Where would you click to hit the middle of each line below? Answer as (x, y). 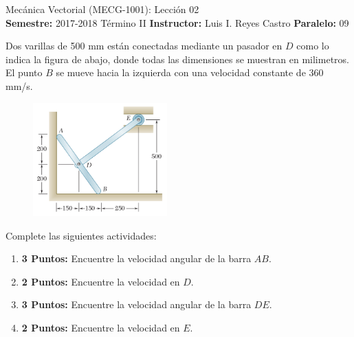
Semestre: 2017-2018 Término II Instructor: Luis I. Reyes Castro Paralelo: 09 (177, 22)
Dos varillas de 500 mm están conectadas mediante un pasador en (144, 46)
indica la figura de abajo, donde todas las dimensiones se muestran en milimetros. (177, 59)
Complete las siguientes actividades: (81, 235)
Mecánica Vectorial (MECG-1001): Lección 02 (102, 9)
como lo (313, 46)
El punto (24, 72)
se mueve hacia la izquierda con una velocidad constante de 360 (190, 72)
